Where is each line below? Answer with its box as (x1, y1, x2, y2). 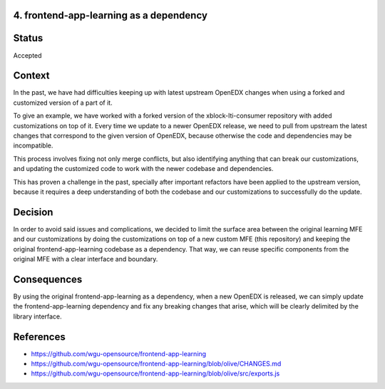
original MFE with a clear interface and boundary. (13, 255, 158, 264)
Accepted (13, 51, 42, 60)
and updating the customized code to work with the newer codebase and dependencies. (13, 165, 274, 173)
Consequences (13, 273, 83, 285)
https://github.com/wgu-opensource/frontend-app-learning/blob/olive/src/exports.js (31, 369, 280, 378)
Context (13, 70, 50, 82)
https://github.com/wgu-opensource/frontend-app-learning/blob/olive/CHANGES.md (31, 360, 282, 368)
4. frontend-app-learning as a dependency (13, 9, 208, 21)
